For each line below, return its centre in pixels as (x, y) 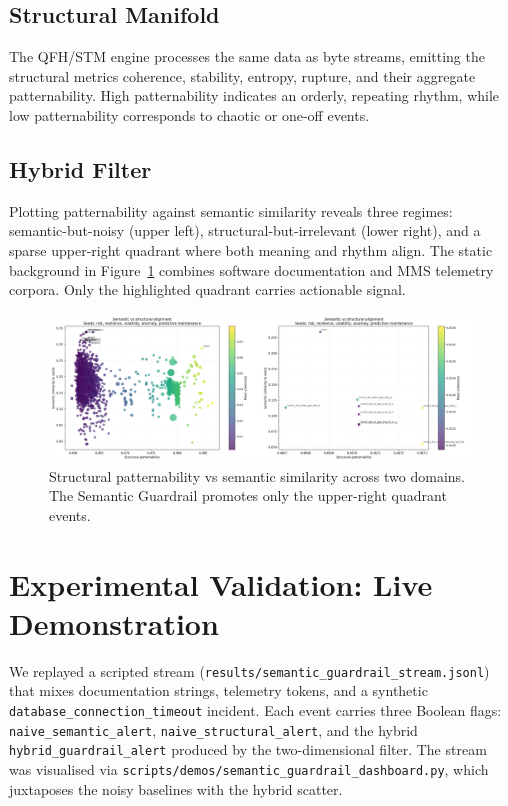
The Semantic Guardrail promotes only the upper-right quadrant (248, 495)
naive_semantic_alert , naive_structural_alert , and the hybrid (213, 729)
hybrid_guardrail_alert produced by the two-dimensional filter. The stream (248, 749)
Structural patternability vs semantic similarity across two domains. (257, 475)
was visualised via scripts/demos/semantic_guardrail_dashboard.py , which (249, 768)
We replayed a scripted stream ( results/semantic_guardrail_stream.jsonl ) (249, 670)
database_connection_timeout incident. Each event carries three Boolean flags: (255, 709)
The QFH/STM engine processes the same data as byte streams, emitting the (247, 56)
